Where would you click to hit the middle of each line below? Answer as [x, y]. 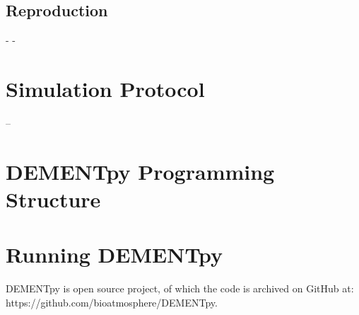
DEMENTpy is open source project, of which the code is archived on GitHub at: [180, 288]
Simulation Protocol [105, 88]
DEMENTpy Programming [140, 171]
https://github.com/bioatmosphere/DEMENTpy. [112, 302]
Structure [53, 199]
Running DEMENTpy [114, 254]
